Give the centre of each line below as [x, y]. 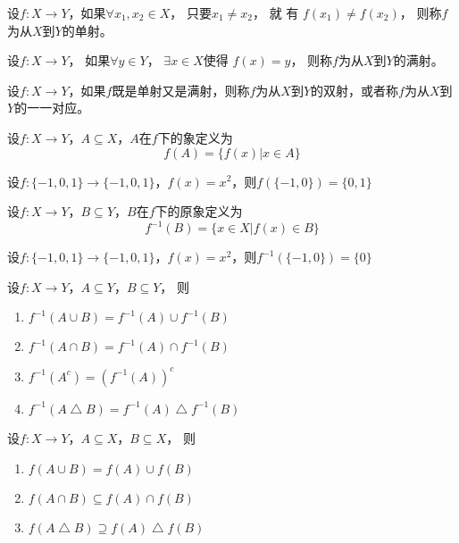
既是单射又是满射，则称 [181, 90]
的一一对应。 [52, 108]
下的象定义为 [195, 137]
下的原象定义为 [199, 211]
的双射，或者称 [355, 90]
